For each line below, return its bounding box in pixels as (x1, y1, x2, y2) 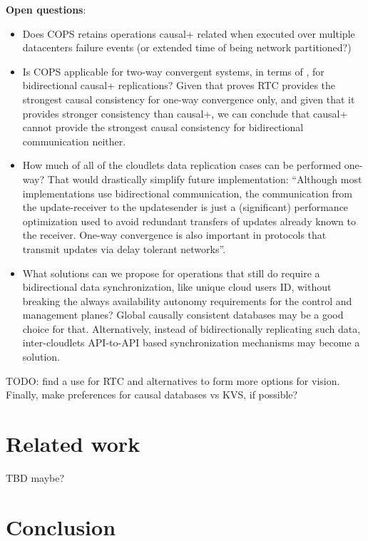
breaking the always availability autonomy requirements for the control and (22, 293, 352, 308)
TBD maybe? (6, 470, 65, 485)
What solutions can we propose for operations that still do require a (22, 265, 320, 280)
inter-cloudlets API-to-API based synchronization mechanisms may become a (22, 335, 360, 350)
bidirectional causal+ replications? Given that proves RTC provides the (22, 78, 336, 93)
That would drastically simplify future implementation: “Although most (47, 171, 362, 186)
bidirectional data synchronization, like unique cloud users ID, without (22, 279, 332, 294)
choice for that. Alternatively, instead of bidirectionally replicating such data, (22, 321, 361, 336)
